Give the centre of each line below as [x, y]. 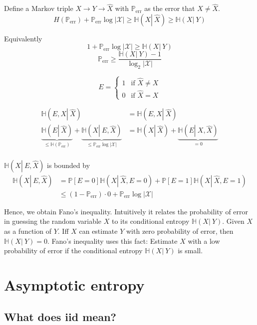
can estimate [98, 231]
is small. [190, 250]
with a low [204, 241]
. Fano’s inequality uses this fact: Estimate [112, 241]
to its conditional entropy [151, 221]
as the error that [170, 8]
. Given [233, 221]
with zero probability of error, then [180, 231]
